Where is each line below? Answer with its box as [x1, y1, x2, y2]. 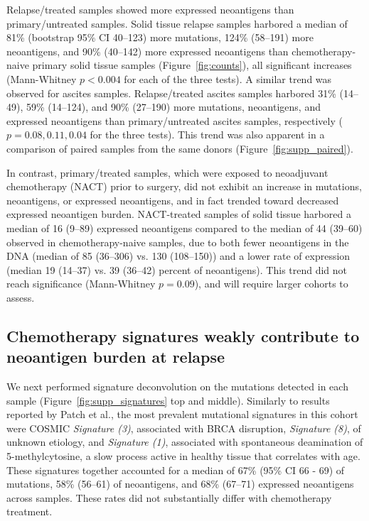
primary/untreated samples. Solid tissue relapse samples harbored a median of [6, 16, 348, 31]
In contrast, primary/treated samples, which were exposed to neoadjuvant [6, 165, 328, 180]
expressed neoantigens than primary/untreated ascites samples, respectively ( [6, 113, 343, 128]
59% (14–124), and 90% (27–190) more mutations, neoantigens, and [26, 99, 321, 114]
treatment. [6, 504, 53, 519]
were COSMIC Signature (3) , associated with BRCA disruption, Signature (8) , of [6, 420, 361, 435]
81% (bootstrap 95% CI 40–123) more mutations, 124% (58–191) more [6, 30, 314, 45]
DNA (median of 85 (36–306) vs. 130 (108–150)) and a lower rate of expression [6, 248, 351, 263]
